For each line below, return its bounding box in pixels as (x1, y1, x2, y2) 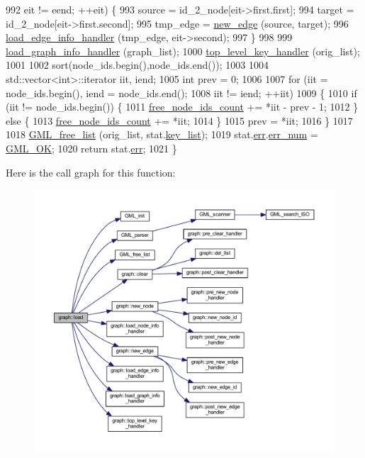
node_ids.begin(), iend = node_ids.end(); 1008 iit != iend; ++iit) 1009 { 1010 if (6, 85, 357, 100)
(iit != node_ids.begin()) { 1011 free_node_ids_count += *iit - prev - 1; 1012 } (6, 99, 359, 114)
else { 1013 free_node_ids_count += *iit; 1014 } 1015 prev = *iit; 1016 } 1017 (6, 113, 353, 128)
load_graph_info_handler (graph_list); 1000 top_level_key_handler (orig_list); (6, 43, 360, 58)
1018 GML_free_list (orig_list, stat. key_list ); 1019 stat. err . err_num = (6, 127, 318, 142)
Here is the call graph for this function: (6, 164, 176, 179)
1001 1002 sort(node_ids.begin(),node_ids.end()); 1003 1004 (6, 57, 269, 72)
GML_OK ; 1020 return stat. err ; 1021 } (6, 140, 177, 155)
